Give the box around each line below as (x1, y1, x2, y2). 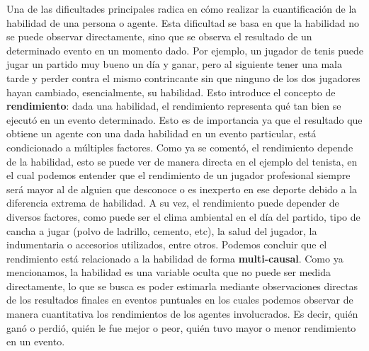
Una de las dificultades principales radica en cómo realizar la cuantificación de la (6, 1, 357, 16)
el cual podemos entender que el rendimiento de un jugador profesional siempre (6, 168, 351, 183)
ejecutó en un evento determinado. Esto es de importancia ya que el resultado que (6, 112, 363, 127)
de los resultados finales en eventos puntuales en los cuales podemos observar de (6, 292, 353, 307)
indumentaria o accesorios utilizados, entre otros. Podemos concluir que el (6, 237, 327, 252)
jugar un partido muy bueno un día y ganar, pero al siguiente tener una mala (6, 57, 342, 71)
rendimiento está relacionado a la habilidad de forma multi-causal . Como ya (6, 251, 344, 265)
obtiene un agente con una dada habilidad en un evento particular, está (6, 126, 317, 141)
